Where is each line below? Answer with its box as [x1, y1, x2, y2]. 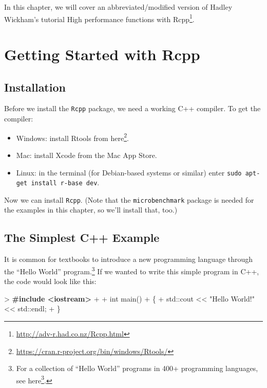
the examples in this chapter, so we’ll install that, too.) [4, 204, 178, 215]
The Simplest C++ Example [4, 230, 160, 245]
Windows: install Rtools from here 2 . [16, 131, 129, 143]
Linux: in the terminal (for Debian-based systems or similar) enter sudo [16, 167, 242, 178]
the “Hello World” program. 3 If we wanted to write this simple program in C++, [4, 264, 259, 276]
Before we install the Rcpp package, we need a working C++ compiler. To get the [4, 103, 261, 114]
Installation [4, 79, 66, 95]
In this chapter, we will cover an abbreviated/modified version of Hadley [4, 2, 233, 12]
